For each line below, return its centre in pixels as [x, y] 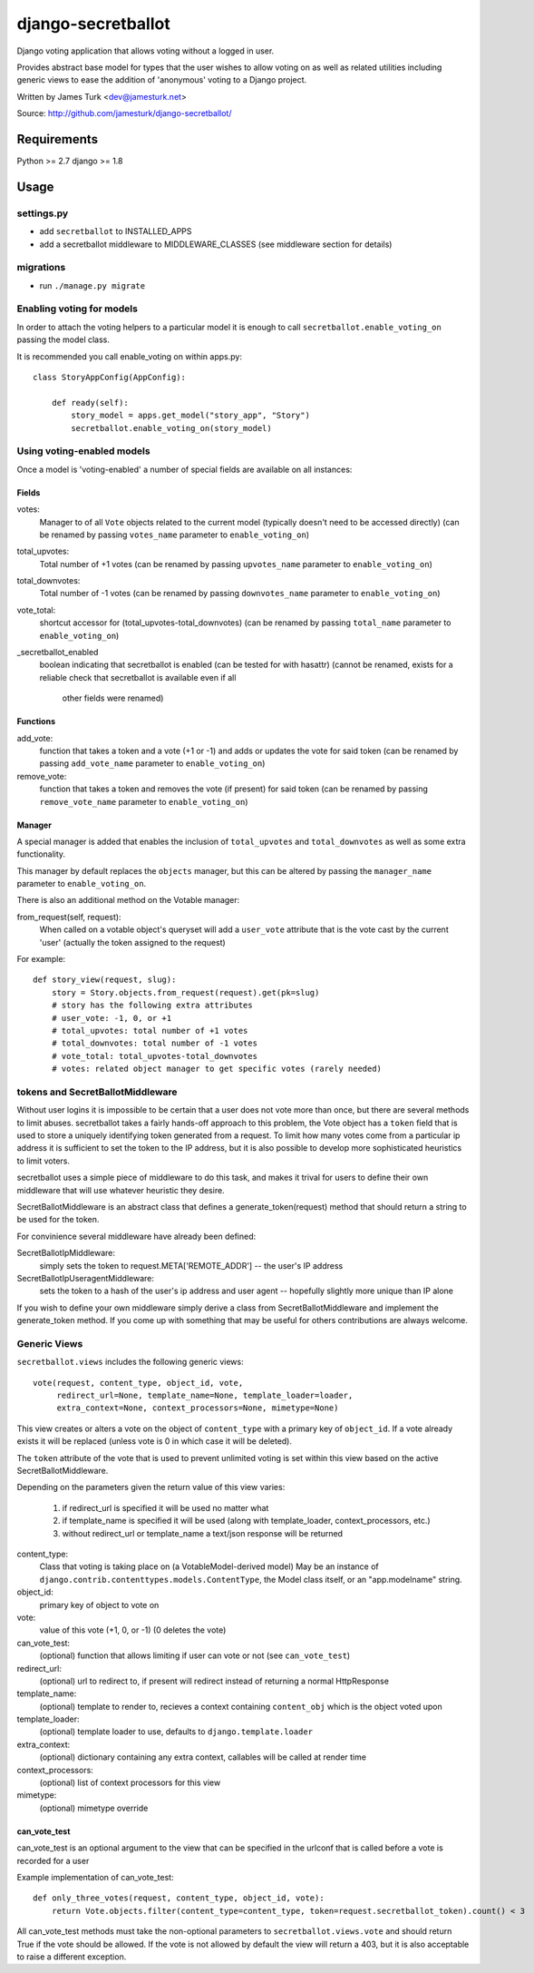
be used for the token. [58, 1220]
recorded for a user [53, 1860]
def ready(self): [90, 402]
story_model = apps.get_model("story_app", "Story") [190, 416]
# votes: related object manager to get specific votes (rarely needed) [217, 1069]
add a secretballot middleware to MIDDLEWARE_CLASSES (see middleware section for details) [216, 244]
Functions [36, 721]
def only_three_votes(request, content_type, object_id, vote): [179, 1898]
